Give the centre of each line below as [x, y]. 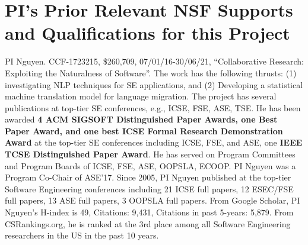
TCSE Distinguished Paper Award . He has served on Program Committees [150, 154]
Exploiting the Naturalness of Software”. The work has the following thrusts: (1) [151, 72]
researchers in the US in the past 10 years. [82, 235]
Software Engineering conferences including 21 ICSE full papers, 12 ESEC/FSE [149, 188]
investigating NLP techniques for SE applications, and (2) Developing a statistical [154, 84]
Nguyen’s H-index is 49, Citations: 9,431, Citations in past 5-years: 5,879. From [149, 212]
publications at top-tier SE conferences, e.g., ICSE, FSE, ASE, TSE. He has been [153, 107]
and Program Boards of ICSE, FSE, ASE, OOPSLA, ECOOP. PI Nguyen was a [150, 165]
